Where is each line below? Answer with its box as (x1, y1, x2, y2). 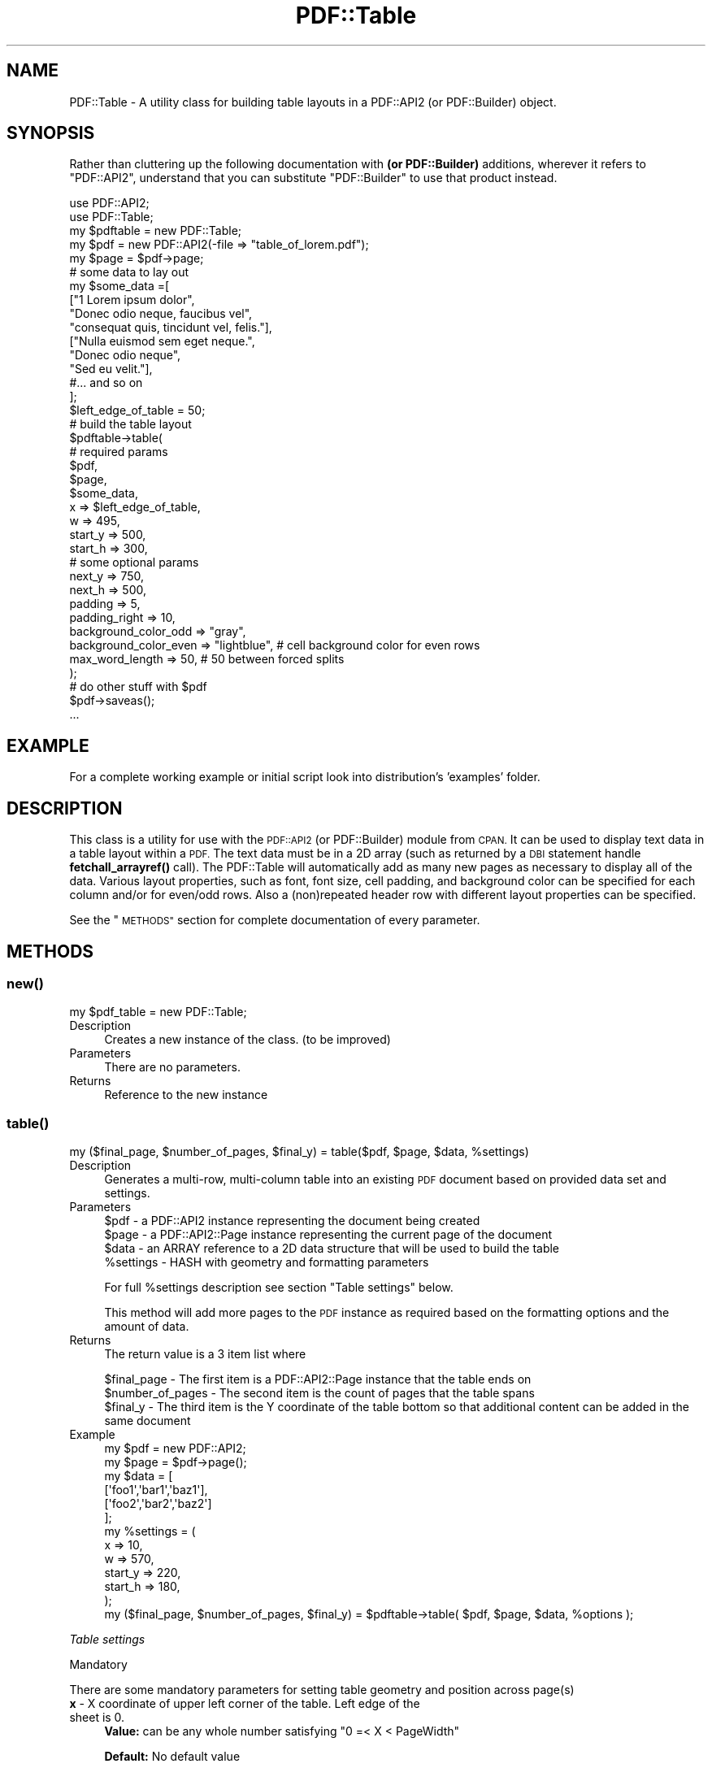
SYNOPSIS (7, 123, 95, 144)
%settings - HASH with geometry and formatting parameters (104, 1255, 429, 1270)
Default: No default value (104, 1749, 241, 1764)
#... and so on (69, 376, 143, 390)
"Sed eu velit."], (69, 362, 153, 376)
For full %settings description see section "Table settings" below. (104, 1280, 454, 1295)
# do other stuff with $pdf (69, 680, 207, 694)
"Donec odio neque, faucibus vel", (69, 306, 253, 321)
